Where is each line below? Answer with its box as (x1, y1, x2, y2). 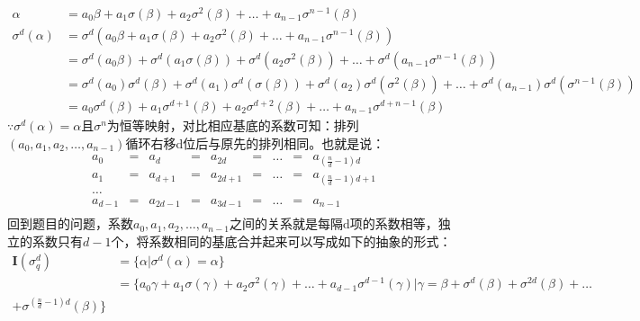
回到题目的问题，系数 (7, 214, 133, 233)
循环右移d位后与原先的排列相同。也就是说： (125, 133, 385, 152)
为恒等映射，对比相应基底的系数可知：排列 (106, 115, 359, 134)
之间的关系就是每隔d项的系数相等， (229, 214, 438, 233)
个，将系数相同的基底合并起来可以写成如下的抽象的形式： (111, 231, 452, 250)
